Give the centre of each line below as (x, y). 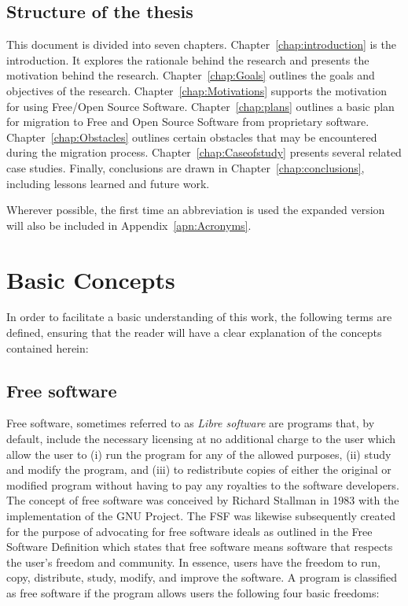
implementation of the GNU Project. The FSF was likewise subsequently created (201, 515)
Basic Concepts (91, 279)
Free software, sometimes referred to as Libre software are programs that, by (191, 423)
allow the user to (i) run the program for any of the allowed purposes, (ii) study (199, 454)
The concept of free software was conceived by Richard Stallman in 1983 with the (203, 500)
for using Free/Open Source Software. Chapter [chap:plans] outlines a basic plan (200, 106)
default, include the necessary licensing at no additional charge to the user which (201, 439)
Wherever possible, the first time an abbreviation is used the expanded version (196, 210)
